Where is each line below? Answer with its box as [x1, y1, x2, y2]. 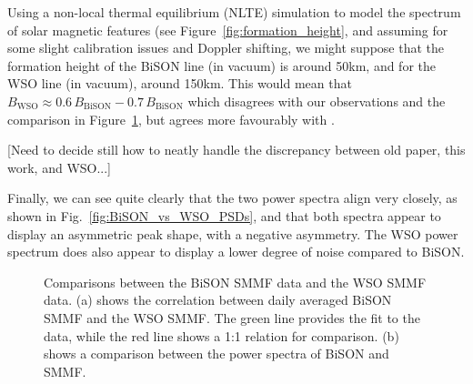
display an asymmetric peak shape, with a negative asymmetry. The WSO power [7, 224, 458, 243]
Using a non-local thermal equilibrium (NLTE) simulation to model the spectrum [7, 3, 461, 21]
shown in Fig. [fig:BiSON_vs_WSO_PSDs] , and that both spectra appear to [7, 206, 441, 225]
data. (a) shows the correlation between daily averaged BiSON [44, 290, 392, 309]
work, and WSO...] [7, 157, 112, 177]
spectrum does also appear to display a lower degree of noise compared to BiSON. [7, 242, 465, 261]
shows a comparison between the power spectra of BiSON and [44, 344, 389, 363]
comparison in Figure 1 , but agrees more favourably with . [7, 109, 335, 128]
